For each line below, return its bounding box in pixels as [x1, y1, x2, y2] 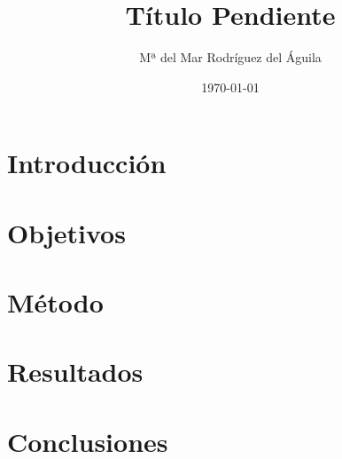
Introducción [7, 145, 167, 181]
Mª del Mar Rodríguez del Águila [139, 48, 322, 67]
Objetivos [7, 214, 126, 250]
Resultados [7, 353, 144, 390]
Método [7, 284, 104, 321]
